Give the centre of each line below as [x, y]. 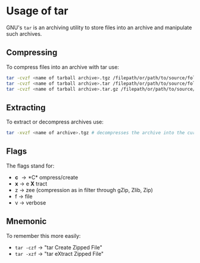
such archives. [24, 33]
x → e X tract [31, 184]
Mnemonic [26, 222]
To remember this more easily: [43, 236]
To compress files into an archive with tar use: [62, 67]
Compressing [32, 53]
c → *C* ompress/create [46, 177]
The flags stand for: [30, 166]
